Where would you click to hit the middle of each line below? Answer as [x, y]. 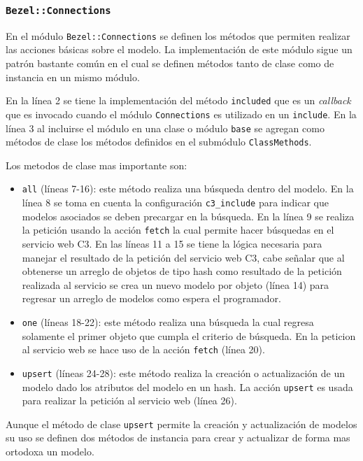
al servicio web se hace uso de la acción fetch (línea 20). [143, 349]
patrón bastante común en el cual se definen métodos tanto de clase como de [170, 63]
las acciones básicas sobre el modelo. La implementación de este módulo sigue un [179, 49]
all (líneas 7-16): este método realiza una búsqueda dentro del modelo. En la [188, 189]
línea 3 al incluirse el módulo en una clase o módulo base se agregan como [165, 128]
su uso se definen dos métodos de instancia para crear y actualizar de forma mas [178, 438]
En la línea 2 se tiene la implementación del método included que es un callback [178, 100]
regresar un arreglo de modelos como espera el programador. [151, 298]
